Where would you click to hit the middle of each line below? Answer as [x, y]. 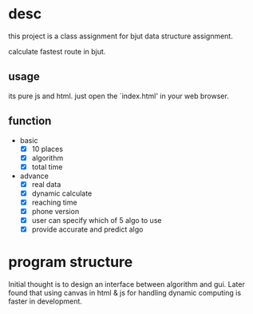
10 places [47, 149]
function [30, 121]
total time [47, 167]
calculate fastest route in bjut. [57, 51]
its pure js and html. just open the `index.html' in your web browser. [119, 96]
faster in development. [45, 301]
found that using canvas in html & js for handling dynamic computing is [125, 293]
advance [34, 176]
